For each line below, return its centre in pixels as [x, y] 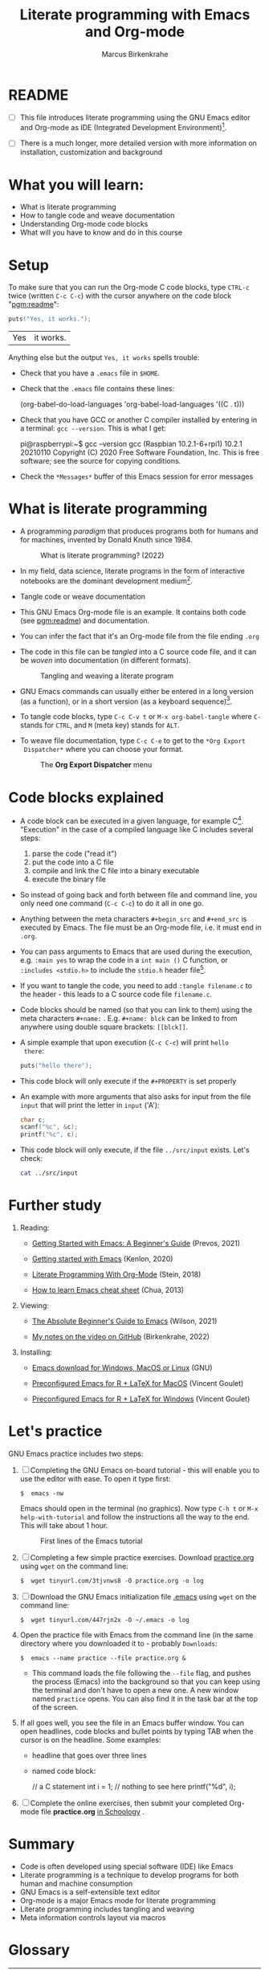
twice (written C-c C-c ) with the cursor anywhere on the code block [120, 296]
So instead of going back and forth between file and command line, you [139, 895]
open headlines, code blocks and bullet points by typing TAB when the [137, 1731]
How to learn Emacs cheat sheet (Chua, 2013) [108, 1290]
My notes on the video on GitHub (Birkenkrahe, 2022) [121, 1337]
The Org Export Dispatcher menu [96, 765]
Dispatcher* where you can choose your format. [104, 750]
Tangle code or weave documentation [83, 596]
